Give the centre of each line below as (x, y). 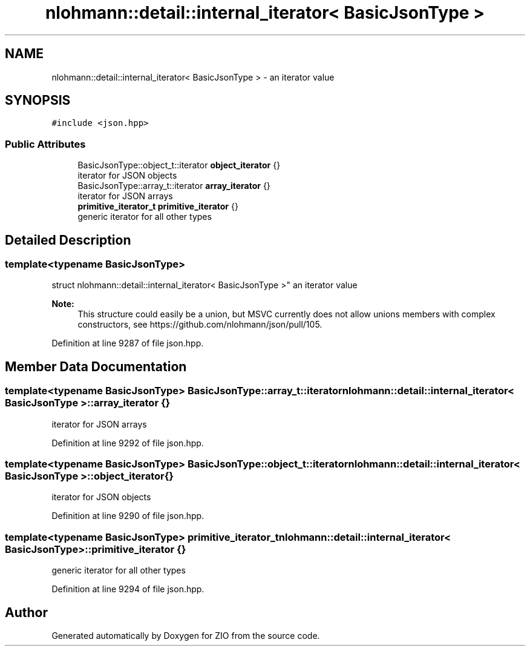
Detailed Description (68, 240)
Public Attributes (45, 144)
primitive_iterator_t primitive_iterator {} (158, 207)
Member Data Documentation (96, 366)
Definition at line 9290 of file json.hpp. (128, 516)
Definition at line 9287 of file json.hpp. (128, 343)
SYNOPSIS (38, 101)
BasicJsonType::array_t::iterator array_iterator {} (174, 186)
